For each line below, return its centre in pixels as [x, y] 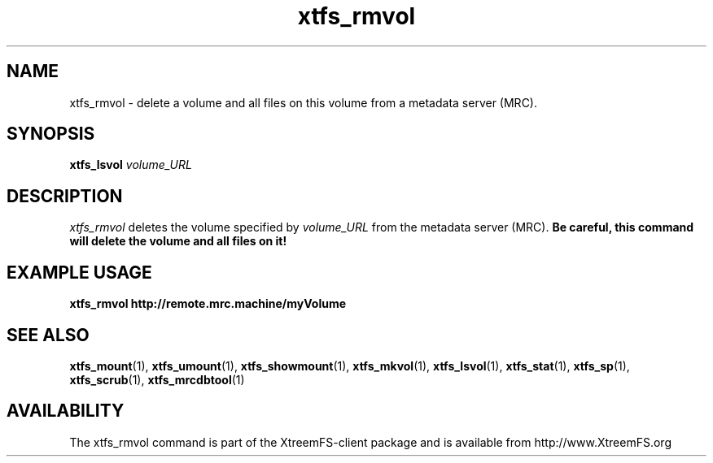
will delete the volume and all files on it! [178, 241]
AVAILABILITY [66, 411]
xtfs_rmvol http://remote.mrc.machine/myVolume [208, 304]
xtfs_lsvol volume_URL [131, 165]
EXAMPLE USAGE [79, 272]
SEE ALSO [48, 335]
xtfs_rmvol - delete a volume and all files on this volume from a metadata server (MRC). [303, 102]
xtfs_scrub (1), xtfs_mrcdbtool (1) [157, 379]
